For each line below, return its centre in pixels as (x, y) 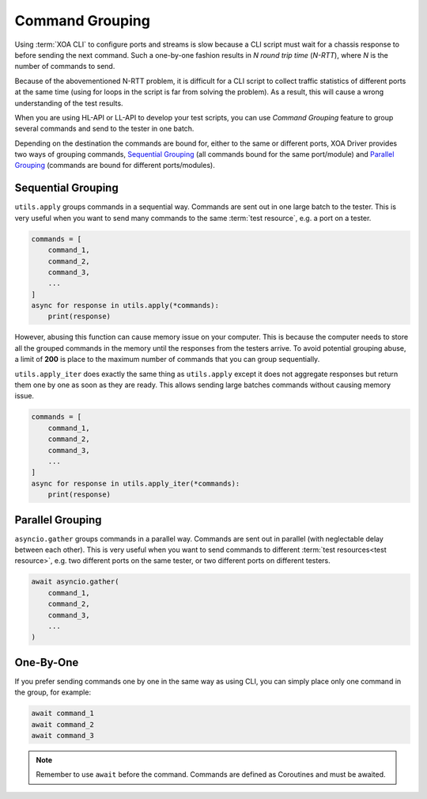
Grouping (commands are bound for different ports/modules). (115, 166)
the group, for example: (53, 692)
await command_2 (63, 724)
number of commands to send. (65, 67)
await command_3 (63, 735)
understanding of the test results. (69, 103)
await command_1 (63, 713)
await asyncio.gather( (75, 582)
